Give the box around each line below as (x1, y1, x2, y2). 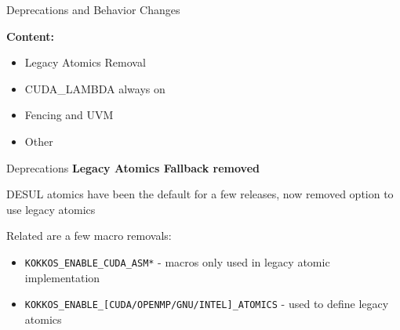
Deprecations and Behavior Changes (6, 2, 180, 17)
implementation (24, 269, 100, 285)
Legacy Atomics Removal (24, 54, 146, 71)
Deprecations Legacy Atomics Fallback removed (6, 159, 260, 176)
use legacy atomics (6, 201, 96, 217)
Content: (6, 27, 55, 44)
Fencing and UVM (24, 107, 114, 123)
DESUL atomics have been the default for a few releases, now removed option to (6, 186, 394, 202)
